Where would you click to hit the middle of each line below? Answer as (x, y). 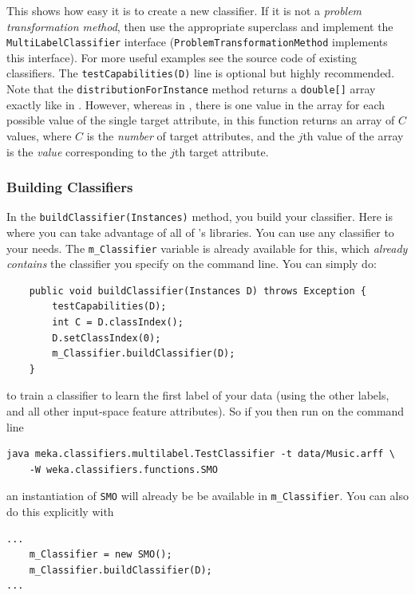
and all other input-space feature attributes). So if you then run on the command (206, 411)
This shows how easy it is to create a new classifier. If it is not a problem (184, 10)
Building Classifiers (70, 187)
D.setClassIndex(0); (107, 338)
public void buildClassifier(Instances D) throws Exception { (198, 291)
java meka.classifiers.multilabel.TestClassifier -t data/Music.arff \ (201, 454)
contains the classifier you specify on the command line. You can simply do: (192, 264)
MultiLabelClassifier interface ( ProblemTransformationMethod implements (197, 42)
